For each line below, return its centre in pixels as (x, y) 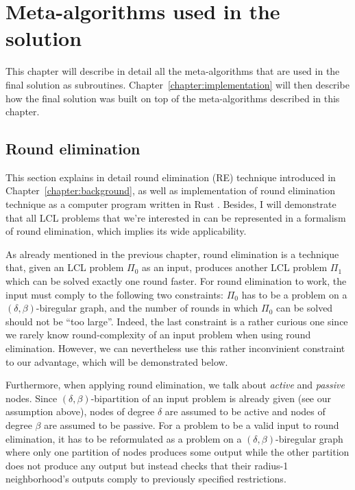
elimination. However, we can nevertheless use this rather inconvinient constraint (175, 348)
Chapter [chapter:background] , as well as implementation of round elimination (171, 190)
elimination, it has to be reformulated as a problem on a (124, 438)
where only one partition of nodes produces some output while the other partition (177, 452)
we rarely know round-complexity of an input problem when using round (158, 335)
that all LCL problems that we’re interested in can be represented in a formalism (176, 217)
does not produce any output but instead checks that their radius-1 (147, 465)
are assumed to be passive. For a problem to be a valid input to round (192, 424)
